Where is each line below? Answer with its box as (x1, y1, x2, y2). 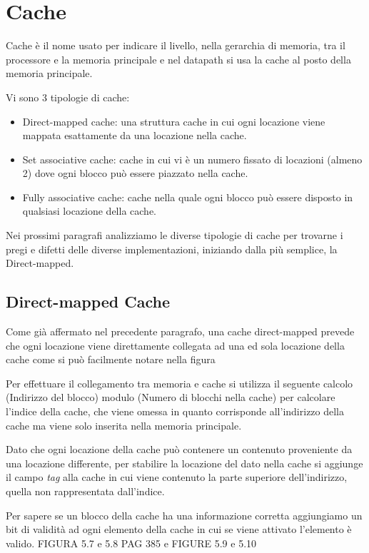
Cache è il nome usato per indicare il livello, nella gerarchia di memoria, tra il (6, 38, 345, 53)
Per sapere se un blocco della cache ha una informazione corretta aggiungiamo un (6, 507, 363, 522)
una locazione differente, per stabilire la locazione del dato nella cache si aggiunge (6, 455, 363, 470)
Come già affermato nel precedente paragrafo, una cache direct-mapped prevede (6, 324, 355, 339)
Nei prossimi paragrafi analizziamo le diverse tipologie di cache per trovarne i (6, 228, 343, 243)
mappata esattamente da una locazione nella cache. (22, 128, 247, 143)
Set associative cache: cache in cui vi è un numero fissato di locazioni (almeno (22, 151, 363, 166)
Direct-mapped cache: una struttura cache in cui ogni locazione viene (22, 113, 325, 128)
